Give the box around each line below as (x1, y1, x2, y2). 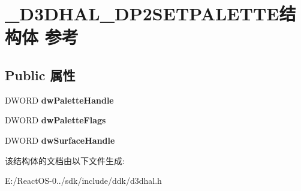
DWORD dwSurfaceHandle (5, 134, 115, 146)
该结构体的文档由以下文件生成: (5, 154, 125, 166)
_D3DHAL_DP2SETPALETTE (5, 1, 279, 26)
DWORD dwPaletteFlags (5, 114, 106, 126)
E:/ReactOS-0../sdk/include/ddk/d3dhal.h (5, 174, 162, 187)
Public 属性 (5, 65, 76, 84)
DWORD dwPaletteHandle (5, 93, 114, 106)
